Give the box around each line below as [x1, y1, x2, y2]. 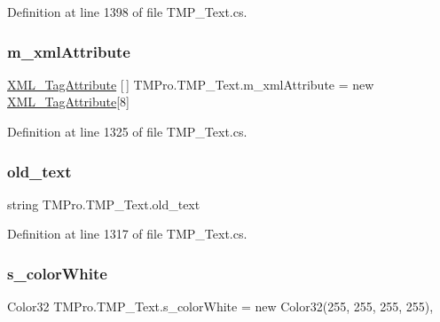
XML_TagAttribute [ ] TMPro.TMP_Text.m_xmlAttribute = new [7, 75, 374, 93]
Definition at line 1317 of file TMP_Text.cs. [7, 224, 247, 243]
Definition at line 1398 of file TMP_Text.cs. [7, 3, 247, 20]
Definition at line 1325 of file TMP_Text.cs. [7, 122, 247, 140]
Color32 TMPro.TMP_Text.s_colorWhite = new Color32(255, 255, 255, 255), [7, 297, 434, 316]
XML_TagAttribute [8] [7, 92, 130, 111]
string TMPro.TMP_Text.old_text [7, 194, 200, 213]
